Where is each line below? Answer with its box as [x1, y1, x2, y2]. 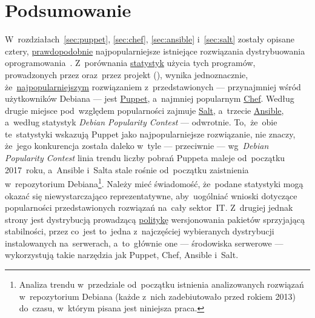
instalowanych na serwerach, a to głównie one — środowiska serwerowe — [5, 236, 283, 249]
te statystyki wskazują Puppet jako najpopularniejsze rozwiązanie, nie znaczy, [5, 127, 296, 140]
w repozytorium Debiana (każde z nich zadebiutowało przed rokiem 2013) [19, 290, 296, 302]
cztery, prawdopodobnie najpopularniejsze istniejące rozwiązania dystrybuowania [5, 44, 305, 57]
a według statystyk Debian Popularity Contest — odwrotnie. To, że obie [5, 116, 277, 128]
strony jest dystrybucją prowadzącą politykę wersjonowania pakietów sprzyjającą [5, 213, 305, 225]
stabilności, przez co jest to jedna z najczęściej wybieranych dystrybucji [5, 225, 274, 237]
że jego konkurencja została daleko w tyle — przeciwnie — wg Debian [5, 139, 269, 152]
